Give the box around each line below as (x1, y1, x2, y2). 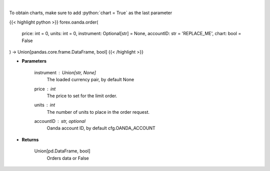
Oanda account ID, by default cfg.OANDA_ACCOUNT (46, 125, 156, 131)
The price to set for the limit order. (46, 93, 117, 99)
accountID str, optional (34, 118, 86, 124)
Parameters (21, 58, 47, 64)
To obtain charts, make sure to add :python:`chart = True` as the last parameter (9, 10, 172, 16)
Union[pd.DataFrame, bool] (34, 148, 90, 154)
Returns (21, 136, 39, 142)
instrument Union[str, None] (34, 69, 96, 75)
